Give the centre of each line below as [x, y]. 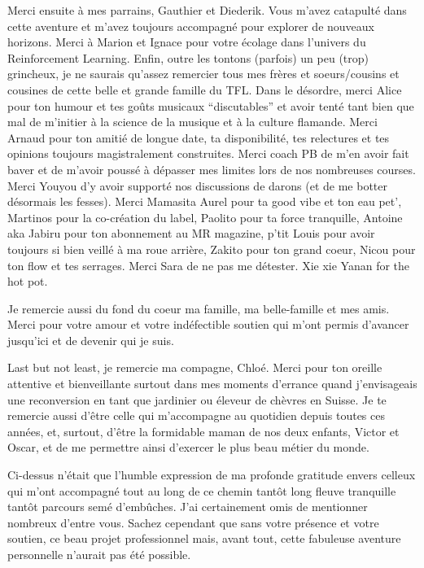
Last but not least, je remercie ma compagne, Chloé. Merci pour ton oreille [195, 367]
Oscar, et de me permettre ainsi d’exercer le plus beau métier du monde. [188, 447]
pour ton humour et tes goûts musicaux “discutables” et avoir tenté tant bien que [211, 105]
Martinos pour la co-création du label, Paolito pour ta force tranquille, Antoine [205, 217]
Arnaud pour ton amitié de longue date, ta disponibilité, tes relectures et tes [199, 137]
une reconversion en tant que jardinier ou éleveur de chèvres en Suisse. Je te [197, 399]
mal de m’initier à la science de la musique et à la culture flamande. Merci [192, 122]
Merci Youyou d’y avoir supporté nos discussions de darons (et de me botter [198, 185]
